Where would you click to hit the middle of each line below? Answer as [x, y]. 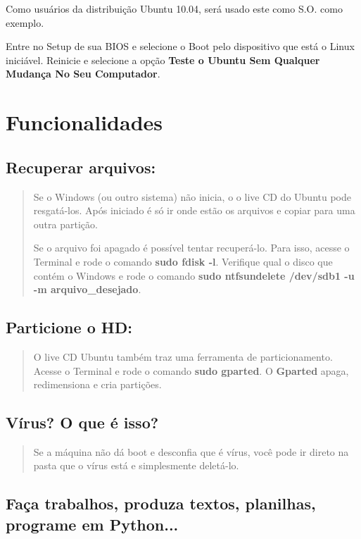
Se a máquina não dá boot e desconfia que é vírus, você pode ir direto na [191, 451]
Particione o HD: [69, 327]
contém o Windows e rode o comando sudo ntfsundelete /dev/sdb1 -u [194, 275]
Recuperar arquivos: [81, 167]
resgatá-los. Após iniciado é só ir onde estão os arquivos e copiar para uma [194, 210]
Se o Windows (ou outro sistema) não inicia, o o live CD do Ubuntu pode [192, 196]
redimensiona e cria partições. [97, 384]
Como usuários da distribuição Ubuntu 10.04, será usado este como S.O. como [174, 8]
